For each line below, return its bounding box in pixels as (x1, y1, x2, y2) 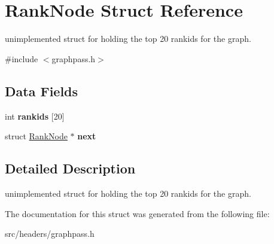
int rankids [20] (5, 109, 65, 122)
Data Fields (5, 81, 78, 100)
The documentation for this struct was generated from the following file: (5, 207, 270, 219)
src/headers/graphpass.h (5, 227, 95, 240)
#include (5, 52, 38, 65)
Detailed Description (5, 159, 136, 178)
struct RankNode (5, 130, 68, 142)
